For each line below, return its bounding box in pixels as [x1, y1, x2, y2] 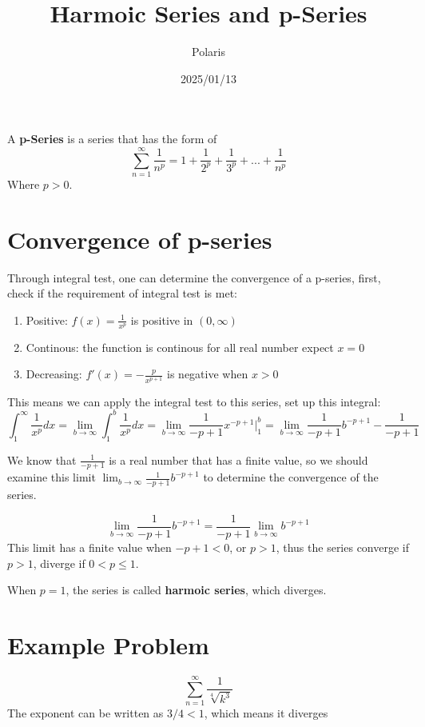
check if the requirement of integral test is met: [7, 285, 238, 302]
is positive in [130, 311, 193, 328]
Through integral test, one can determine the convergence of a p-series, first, [7, 269, 381, 286]
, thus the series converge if [276, 538, 410, 555]
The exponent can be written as [7, 704, 164, 721]
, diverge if [33, 554, 85, 571]
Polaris [192, 43, 225, 60]
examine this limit [7, 469, 96, 485]
